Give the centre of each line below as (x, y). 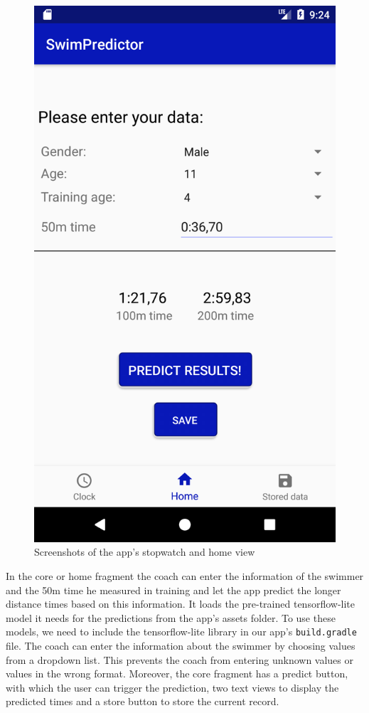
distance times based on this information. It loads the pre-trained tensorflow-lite (181, 604)
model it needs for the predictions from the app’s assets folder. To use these (171, 617)
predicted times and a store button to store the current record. (143, 701)
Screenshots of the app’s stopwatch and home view (145, 552)
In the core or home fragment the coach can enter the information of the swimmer (185, 575)
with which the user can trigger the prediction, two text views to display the (172, 687)
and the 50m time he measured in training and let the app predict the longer (173, 590)
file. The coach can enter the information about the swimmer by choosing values (181, 645)
